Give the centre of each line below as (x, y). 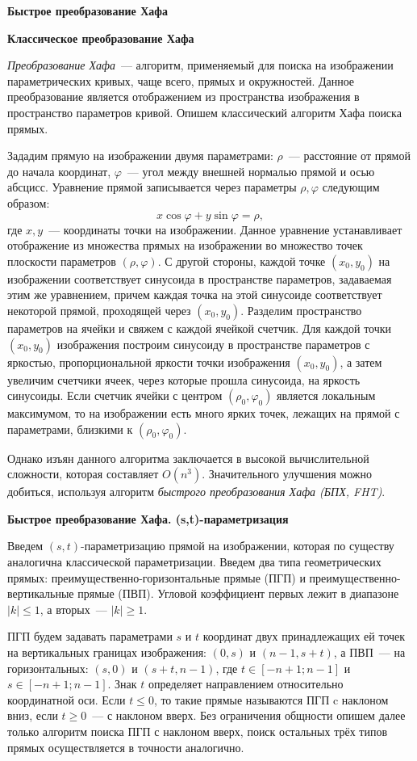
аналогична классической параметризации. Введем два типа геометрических (194, 562)
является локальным (326, 395)
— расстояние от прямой (349, 156)
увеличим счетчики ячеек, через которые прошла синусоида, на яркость (184, 379)
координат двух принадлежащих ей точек (304, 636)
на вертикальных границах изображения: (107, 652)
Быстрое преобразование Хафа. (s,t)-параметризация (148, 518)
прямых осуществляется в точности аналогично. (126, 747)
